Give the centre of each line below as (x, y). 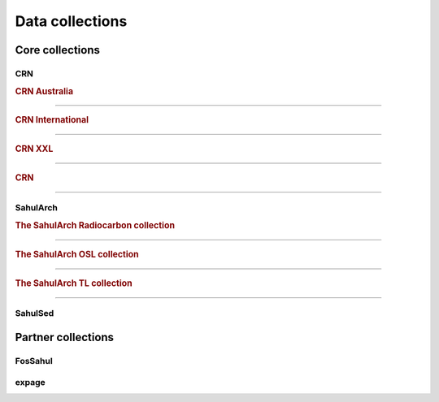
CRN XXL (34, 149)
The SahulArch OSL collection (77, 254)
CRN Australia (44, 91)
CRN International (52, 120)
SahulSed (35, 313)
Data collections (71, 21)
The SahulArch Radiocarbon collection (95, 225)
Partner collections (64, 337)
